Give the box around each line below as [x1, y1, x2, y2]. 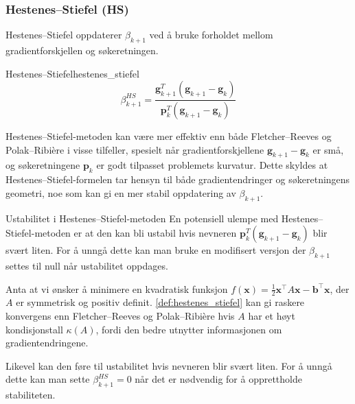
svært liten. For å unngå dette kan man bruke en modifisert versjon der [5, 243, 306, 257]
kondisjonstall [5, 322, 63, 336]
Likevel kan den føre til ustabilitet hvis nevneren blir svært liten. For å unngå [5, 358, 332, 372]
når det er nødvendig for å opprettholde [135, 372, 302, 386]
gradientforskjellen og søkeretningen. [5, 43, 159, 58]
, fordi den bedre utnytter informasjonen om [95, 322, 282, 336]
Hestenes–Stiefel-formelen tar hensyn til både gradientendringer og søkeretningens [5, 172, 350, 187]
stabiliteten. [5, 388, 56, 402]
